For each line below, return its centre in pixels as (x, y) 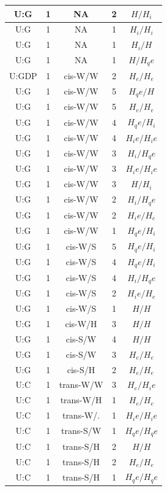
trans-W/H (81, 400)
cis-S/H (81, 369)
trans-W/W (81, 385)
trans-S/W (81, 431)
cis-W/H (81, 324)
